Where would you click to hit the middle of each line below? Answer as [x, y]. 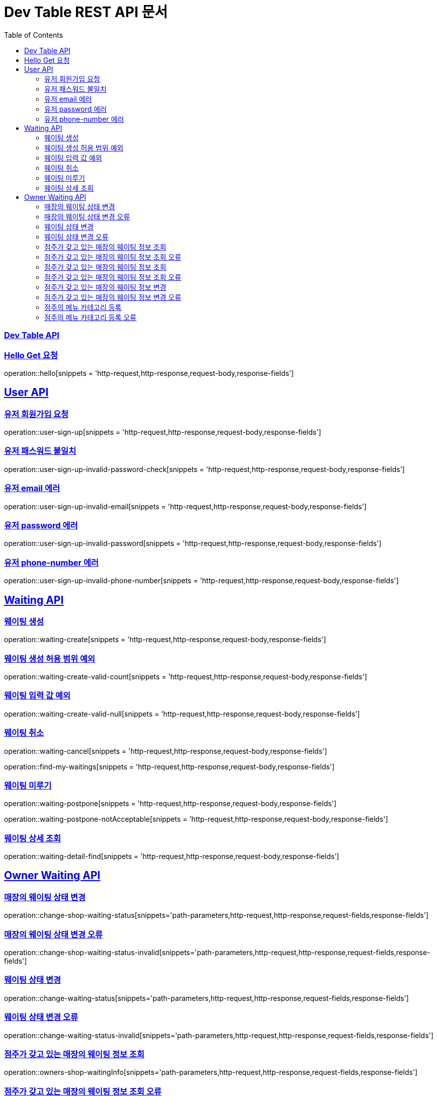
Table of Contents [34, 35]
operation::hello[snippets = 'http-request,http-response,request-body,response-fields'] [149, 373]
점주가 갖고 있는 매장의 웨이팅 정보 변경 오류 [113, 297]
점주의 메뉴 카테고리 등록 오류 [91, 317]
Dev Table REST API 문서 [86, 12]
